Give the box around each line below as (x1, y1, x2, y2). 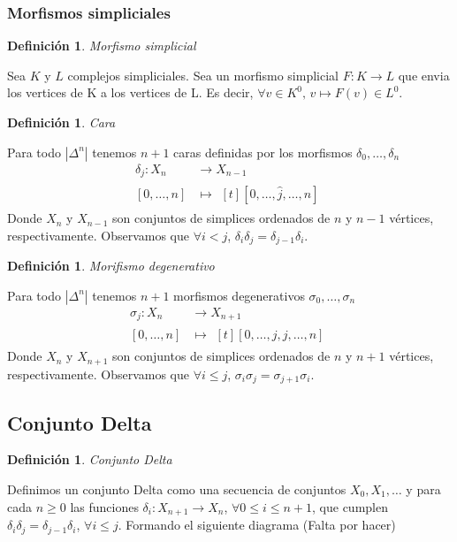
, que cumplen (312, 497, 388, 515)
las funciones (70, 497, 139, 515)
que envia (398, 65, 450, 84)
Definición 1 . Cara (7, 113, 116, 131)
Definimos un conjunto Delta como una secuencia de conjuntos (7, 480, 347, 499)
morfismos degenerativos (173, 286, 305, 304)
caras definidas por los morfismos (173, 142, 353, 161)
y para (406, 480, 441, 499)
